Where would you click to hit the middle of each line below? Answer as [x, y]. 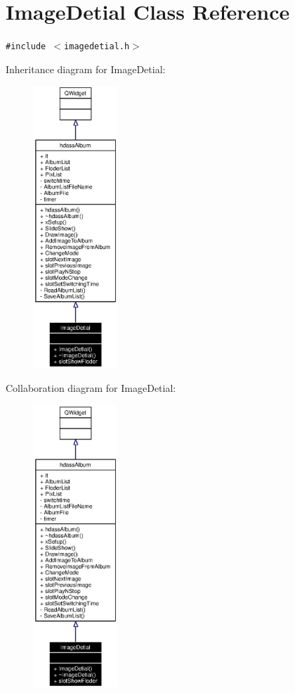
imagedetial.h [97, 47]
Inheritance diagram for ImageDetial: [86, 69]
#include [26, 47]
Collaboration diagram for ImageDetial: [91, 387]
